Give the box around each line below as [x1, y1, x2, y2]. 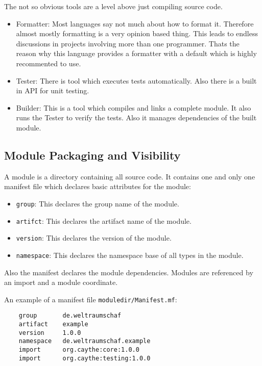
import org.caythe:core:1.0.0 [18, 346, 139, 354]
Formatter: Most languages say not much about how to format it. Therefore [16, 18, 254, 29]
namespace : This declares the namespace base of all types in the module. [16, 249, 244, 260]
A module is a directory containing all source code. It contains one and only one [4, 171, 255, 181]
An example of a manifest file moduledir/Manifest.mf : [4, 294, 177, 304]
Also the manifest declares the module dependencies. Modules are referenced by [4, 267, 253, 277]
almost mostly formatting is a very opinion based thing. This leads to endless [16, 28, 258, 39]
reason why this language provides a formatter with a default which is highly [16, 48, 257, 59]
